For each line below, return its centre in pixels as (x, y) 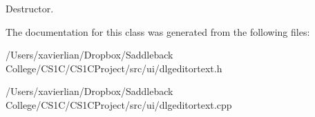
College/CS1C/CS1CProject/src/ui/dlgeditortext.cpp (119, 104)
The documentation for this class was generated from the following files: (158, 31)
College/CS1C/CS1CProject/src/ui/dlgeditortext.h (114, 68)
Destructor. (30, 8)
